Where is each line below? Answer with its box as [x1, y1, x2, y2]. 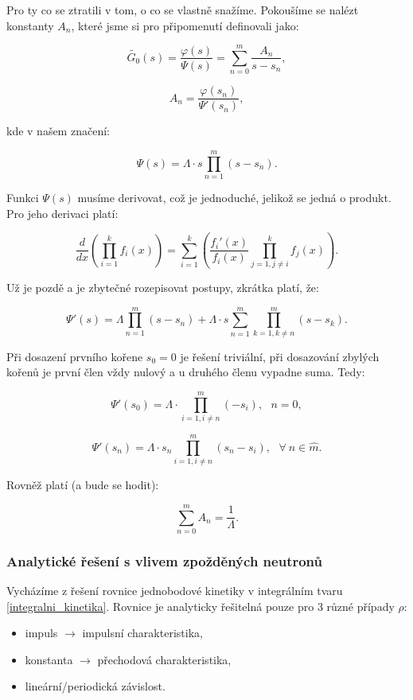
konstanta [25, 651, 73, 667]
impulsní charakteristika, [82, 624, 203, 641]
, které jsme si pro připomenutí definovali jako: [71, 17, 299, 33]
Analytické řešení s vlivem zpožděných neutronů [6, 550, 322, 570]
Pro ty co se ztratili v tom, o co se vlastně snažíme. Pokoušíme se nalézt [6, 2, 359, 17]
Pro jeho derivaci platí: [6, 204, 119, 221]
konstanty [6, 17, 54, 33]
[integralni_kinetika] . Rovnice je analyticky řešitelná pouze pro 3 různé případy [6, 597, 395, 614]
